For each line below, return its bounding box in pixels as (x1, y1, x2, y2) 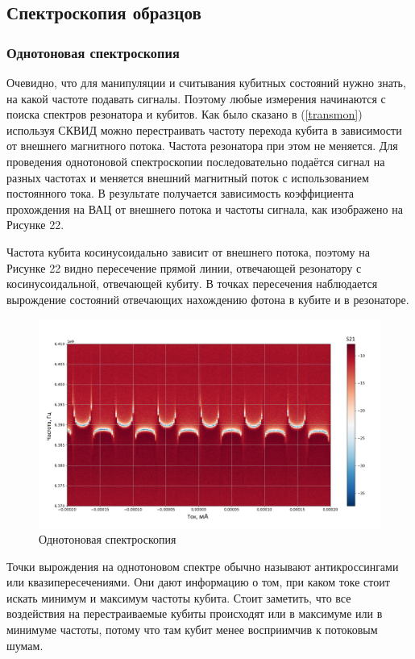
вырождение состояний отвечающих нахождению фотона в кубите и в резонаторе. (6, 290, 409, 307)
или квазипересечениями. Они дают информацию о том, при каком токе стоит (6, 573, 390, 590)
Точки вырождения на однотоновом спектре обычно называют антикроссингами (6, 557, 399, 574)
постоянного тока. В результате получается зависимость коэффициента (6, 185, 354, 202)
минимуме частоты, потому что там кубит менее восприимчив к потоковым (6, 621, 378, 638)
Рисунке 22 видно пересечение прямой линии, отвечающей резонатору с (6, 259, 362, 276)
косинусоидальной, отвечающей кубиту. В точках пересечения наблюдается (6, 275, 378, 292)
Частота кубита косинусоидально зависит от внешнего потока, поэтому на (6, 243, 370, 260)
